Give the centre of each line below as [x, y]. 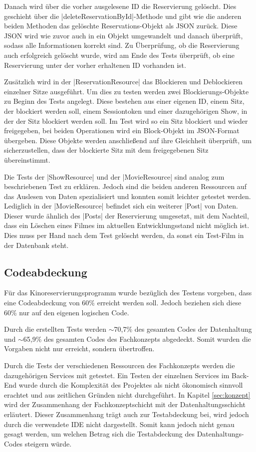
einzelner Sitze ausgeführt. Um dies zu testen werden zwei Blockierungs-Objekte [127, 91]
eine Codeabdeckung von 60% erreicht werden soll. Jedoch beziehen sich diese [123, 303]
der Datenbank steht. [36, 245]
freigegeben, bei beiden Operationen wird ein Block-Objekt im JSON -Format [122, 130]
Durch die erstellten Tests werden [55, 329]
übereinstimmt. [27, 159]
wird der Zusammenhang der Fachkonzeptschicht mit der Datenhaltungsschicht [125, 404]
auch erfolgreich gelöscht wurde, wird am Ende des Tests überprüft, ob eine [119, 55]
